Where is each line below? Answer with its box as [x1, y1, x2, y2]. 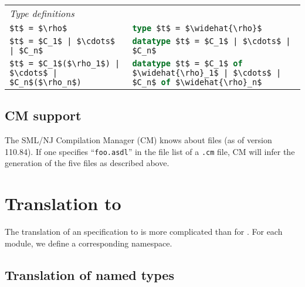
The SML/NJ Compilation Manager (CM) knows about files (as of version [5, 134, 272, 146]
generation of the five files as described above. [5, 157, 170, 169]
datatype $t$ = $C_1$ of [132, 59, 243, 68]
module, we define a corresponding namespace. [5, 237, 172, 249]
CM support [5, 106, 82, 124]
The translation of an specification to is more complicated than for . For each [5, 225, 283, 238]
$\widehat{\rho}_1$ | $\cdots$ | [132, 68, 282, 77]
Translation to [5, 191, 121, 215]
